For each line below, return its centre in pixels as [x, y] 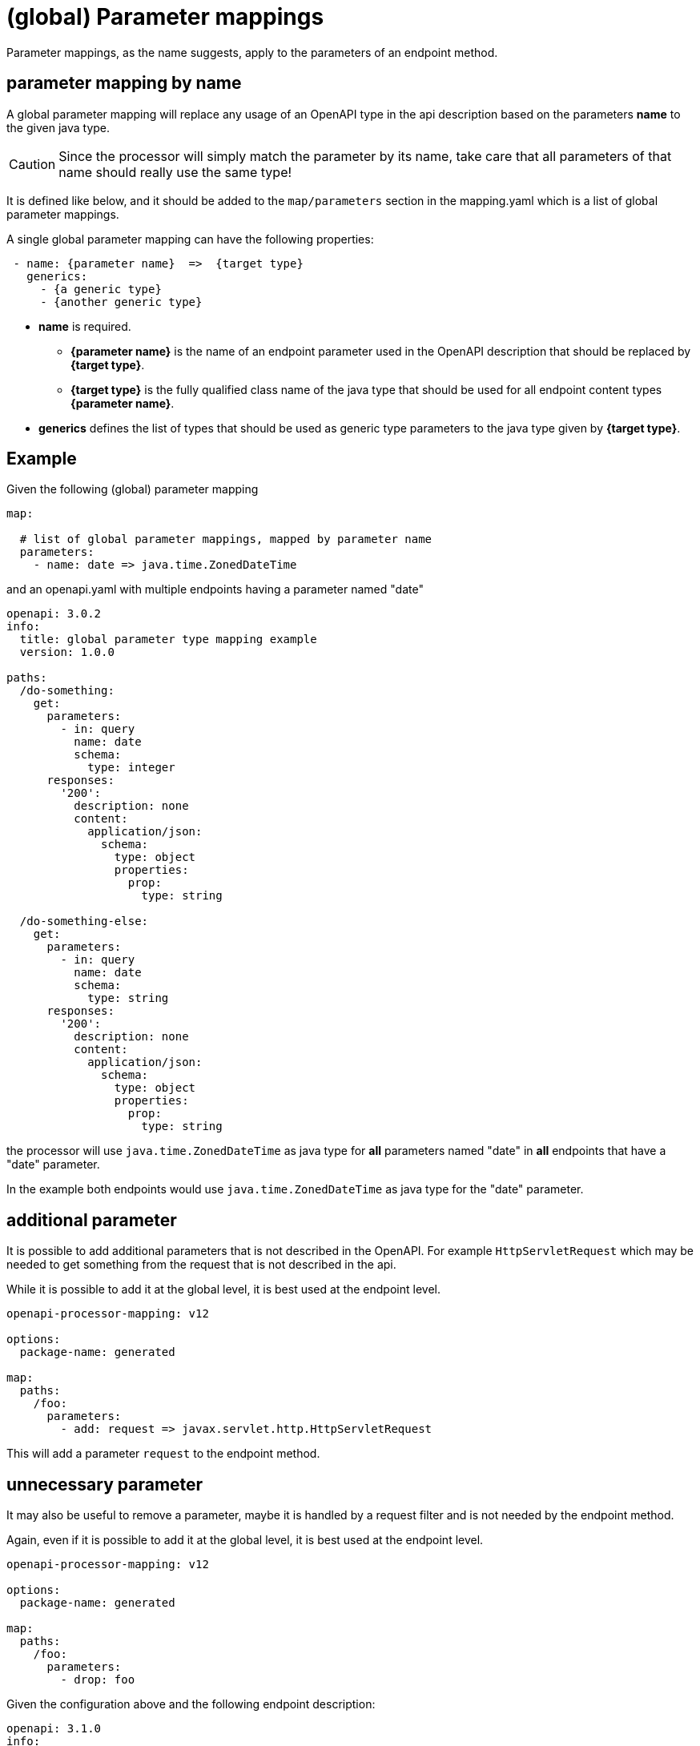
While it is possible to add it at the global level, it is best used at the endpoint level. [223, 1289]
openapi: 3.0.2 [54, 614]
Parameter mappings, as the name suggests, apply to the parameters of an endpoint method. [252, 52]
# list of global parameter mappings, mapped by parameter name [226, 539]
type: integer [131, 768]
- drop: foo [98, 1680]
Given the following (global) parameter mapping [133, 489]
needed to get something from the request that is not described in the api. [201, 1265]
